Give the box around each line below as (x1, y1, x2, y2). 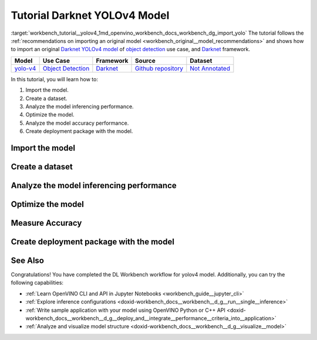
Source (135, 56, 156, 65)
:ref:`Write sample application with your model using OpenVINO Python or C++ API (25, 306, 225, 314)
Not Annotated (190, 64, 230, 72)
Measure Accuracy (11, 218, 82, 228)
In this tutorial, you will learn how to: (11, 75, 98, 82)
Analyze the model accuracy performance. (25, 119, 129, 126)
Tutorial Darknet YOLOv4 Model (11, 9, 170, 22)
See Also (11, 255, 44, 265)
